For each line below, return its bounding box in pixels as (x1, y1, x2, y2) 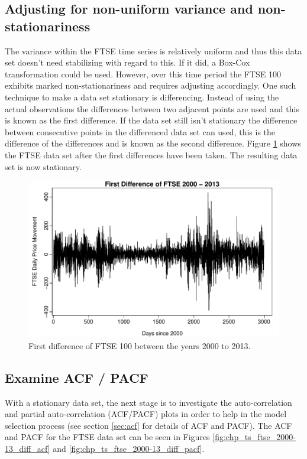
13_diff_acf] (5, 442, 50, 454)
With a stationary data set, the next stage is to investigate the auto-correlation (5, 396, 292, 408)
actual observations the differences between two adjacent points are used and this (5, 102, 299, 115)
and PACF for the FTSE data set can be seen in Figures (5, 431, 210, 443)
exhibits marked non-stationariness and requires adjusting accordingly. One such (5, 79, 296, 92)
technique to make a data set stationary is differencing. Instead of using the (5, 90, 279, 103)
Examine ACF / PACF (5, 368, 148, 386)
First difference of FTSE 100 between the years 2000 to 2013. (28, 339, 251, 351)
